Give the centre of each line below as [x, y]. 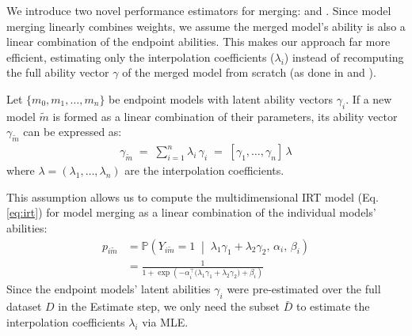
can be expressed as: [72, 132]
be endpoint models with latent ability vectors [221, 98]
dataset [24, 306]
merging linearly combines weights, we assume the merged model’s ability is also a [206, 26]
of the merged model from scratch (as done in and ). [249, 72]
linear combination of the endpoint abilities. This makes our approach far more [198, 42]
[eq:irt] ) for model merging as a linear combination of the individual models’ [191, 212]
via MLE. [165, 321]
